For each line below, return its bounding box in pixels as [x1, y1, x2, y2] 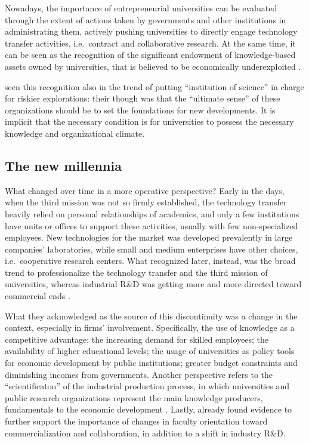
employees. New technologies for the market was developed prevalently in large [5, 231, 293, 244]
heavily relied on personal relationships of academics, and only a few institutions [5, 207, 299, 220]
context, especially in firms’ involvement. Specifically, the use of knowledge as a [5, 321, 295, 334]
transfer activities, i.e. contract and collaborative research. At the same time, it [5, 36, 296, 49]
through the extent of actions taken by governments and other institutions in [5, 13, 286, 26]
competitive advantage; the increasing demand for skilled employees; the [5, 333, 269, 345]
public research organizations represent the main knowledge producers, [5, 391, 263, 404]
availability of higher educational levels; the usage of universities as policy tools [5, 344, 295, 357]
